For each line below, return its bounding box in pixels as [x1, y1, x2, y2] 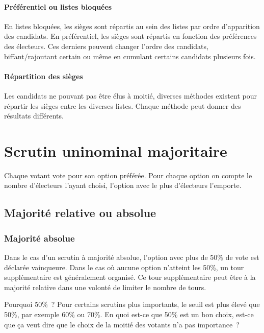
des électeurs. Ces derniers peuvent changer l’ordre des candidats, [4, 40, 208, 51]
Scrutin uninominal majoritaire [4, 140, 227, 161]
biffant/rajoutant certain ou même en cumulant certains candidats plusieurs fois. [4, 51, 256, 61]
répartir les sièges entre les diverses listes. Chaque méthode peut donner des [4, 100, 241, 111]
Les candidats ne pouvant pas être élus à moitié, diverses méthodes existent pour [4, 90, 257, 101]
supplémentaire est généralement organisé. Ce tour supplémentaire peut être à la [4, 272, 256, 282]
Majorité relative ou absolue [4, 205, 156, 221]
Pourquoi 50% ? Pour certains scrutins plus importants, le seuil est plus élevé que [4, 299, 260, 310]
